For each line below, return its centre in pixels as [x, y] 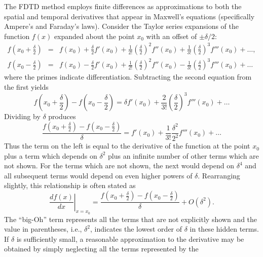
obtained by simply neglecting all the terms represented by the [101, 249]
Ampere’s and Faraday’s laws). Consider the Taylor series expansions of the [121, 26]
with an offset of [172, 36]
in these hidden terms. [224, 229]
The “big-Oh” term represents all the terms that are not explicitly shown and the [131, 219]
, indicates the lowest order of [136, 229]
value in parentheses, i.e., [43, 229]
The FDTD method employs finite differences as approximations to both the [123, 6]
